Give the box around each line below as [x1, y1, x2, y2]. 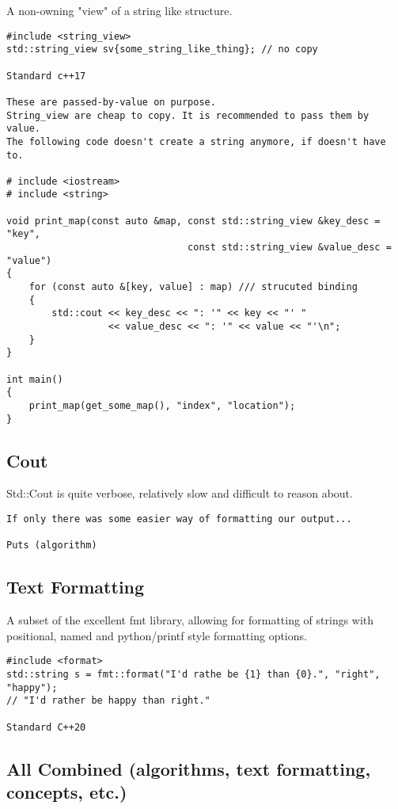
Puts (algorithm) [6, 540, 97, 551]
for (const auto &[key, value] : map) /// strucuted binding [28, 281, 358, 293]
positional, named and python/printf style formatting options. [6, 627, 307, 643]
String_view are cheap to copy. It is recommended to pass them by [6, 109, 370, 121]
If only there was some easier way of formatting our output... [6, 513, 352, 525]
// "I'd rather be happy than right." [6, 695, 210, 707]
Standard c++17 [6, 70, 86, 82]
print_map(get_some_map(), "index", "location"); [28, 399, 296, 411]
